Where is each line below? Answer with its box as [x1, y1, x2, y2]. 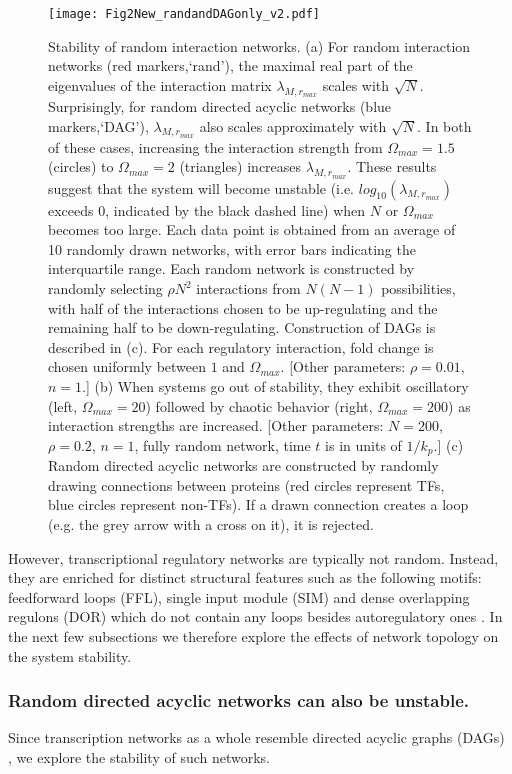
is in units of [325, 434, 402, 455]
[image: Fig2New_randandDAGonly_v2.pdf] [48, 7, 321, 21]
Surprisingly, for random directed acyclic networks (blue [48, 96, 392, 117]
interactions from [196, 278, 301, 299]
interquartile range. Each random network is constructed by [48, 258, 415, 279]
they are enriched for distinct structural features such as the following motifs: [8, 567, 482, 588]
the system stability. [8, 645, 132, 666]
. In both [417, 115, 472, 136]
